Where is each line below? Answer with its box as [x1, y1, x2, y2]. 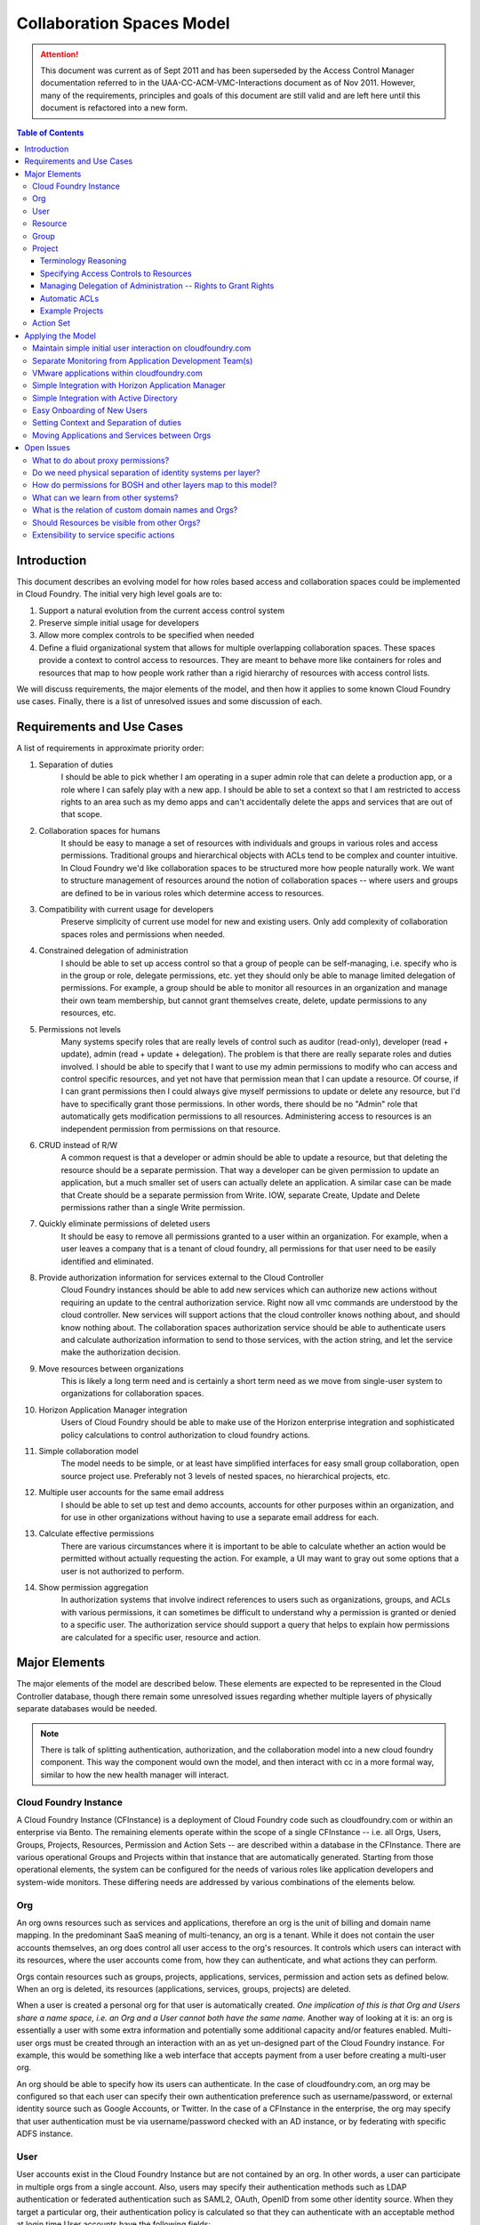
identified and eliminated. [60, 1256, 155, 1266]
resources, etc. [60, 1007, 116, 1018]
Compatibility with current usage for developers [38, 904, 214, 915]
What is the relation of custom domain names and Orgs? [32, 505, 238, 515]
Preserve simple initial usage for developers [38, 618, 200, 628]
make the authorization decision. [60, 1347, 181, 1357]
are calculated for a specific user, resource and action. [60, 1631, 261, 1642]
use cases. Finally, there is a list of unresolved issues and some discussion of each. [16, 696, 323, 707]
